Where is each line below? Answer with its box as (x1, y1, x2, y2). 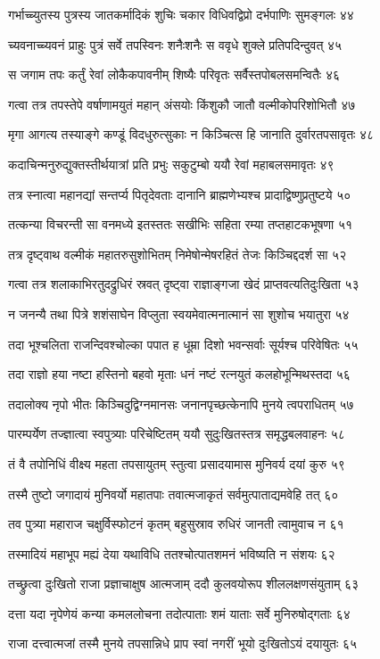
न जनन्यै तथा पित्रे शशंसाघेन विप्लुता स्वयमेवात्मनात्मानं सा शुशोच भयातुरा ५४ (8, 304, 350, 323)
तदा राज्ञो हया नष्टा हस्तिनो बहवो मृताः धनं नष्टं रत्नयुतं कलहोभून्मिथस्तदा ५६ (8, 365, 351, 383)
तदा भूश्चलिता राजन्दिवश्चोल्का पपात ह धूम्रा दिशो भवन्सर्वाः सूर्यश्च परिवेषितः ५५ (8, 334, 359, 353)
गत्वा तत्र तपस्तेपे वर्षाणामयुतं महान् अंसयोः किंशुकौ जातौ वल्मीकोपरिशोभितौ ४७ (8, 95, 356, 113)
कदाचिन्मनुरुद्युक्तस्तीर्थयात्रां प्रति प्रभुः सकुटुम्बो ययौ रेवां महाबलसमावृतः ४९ (8, 154, 335, 173)
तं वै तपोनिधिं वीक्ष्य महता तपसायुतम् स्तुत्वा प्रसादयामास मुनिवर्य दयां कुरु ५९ (8, 454, 345, 473)
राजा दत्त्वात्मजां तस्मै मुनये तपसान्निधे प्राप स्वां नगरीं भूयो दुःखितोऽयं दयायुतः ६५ (8, 634, 358, 653)
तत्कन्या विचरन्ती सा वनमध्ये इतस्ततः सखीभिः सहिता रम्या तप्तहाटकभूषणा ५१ (8, 215, 352, 234)
